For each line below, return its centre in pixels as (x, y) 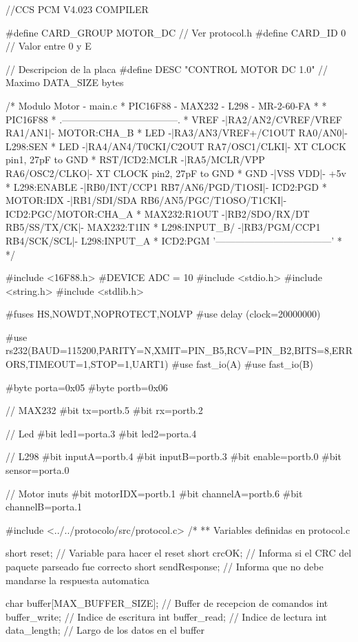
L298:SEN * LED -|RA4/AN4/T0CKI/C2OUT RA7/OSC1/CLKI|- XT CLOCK (176, 146)
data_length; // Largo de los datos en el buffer (105, 630)
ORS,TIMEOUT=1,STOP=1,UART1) (87, 364)
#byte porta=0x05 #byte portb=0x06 (87, 387)
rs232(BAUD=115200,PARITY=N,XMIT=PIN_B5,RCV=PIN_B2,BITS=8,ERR (179, 350)
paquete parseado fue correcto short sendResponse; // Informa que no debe (165, 566)
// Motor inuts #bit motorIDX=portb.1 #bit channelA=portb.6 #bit (154, 493)
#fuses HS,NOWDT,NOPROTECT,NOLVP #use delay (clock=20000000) (163, 314)
